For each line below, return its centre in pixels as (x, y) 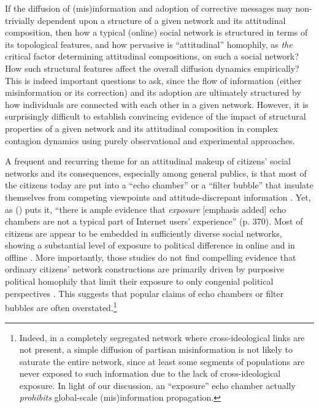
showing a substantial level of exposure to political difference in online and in (150, 245)
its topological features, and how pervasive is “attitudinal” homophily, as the (149, 44)
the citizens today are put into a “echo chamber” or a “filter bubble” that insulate (159, 185)
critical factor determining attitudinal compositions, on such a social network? (152, 56)
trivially (20, 20)
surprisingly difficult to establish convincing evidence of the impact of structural (156, 116)
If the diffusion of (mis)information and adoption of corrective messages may (149, 8)
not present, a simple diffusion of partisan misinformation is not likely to (156, 349)
